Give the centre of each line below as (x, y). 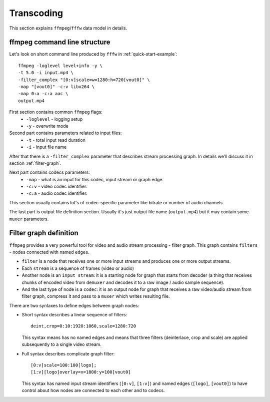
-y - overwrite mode (47, 126)
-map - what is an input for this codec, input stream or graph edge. (95, 179)
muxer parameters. (29, 219)
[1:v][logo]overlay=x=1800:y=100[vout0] (81, 372)
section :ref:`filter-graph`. (35, 163)
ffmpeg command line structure (60, 42)
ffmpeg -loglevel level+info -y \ (60, 66)
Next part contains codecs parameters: (49, 172)
